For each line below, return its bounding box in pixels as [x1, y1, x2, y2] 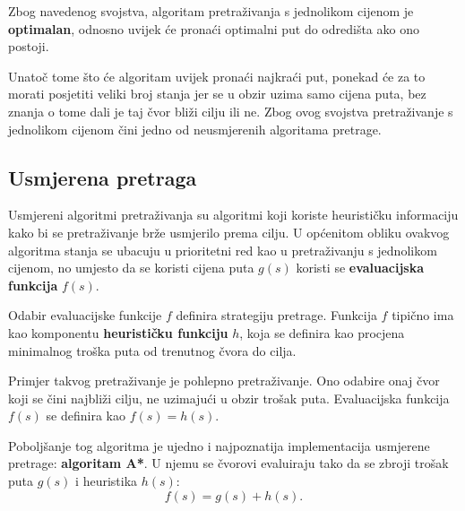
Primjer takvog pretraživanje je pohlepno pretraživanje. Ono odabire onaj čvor [8, 371, 440, 390]
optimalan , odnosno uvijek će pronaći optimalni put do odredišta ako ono [8, 19, 419, 38]
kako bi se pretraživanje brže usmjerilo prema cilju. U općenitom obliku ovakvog [8, 222, 450, 241]
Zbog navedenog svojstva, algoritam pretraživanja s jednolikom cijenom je [8, 2, 414, 20]
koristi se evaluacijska [296, 258, 425, 277]
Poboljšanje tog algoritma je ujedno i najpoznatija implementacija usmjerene [8, 436, 430, 455]
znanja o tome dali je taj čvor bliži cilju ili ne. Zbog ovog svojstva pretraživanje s [8, 101, 453, 120]
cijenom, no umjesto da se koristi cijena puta [8, 258, 254, 277]
